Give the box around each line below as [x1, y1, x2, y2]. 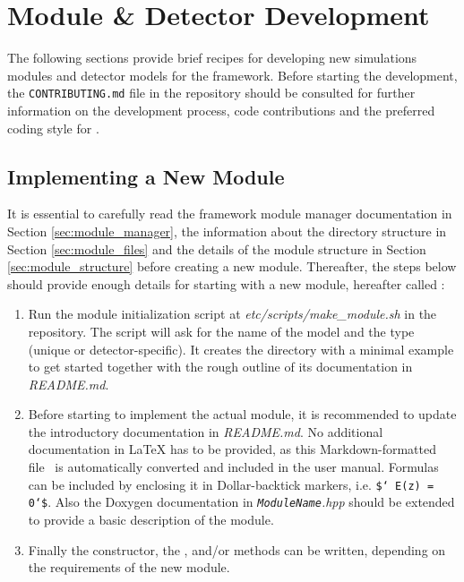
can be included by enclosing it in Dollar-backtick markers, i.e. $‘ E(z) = [28, 475, 434, 493]
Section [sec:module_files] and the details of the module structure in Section [7, 239, 426, 258]
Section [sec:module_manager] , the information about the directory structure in [7, 221, 447, 240]
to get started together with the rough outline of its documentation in [28, 357, 413, 376]
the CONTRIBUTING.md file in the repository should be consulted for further [7, 83, 416, 102]
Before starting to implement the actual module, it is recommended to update [28, 405, 457, 424]
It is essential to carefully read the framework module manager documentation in [7, 204, 452, 223]
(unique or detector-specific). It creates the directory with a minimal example [28, 339, 454, 358]
